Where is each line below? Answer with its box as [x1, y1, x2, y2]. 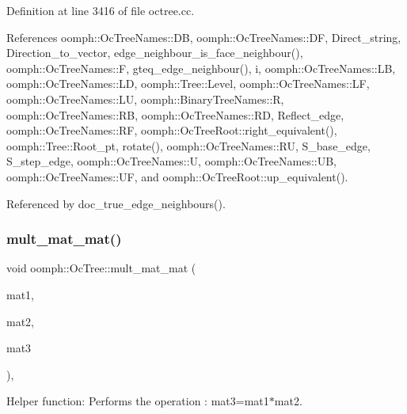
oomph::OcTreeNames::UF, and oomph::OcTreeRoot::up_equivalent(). [6, 168, 348, 184]
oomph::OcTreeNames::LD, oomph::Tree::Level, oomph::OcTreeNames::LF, [6, 75, 370, 92]
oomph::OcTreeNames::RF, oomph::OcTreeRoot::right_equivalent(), [6, 122, 337, 139]
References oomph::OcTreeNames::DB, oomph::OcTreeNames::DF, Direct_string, [6, 28, 401, 45]
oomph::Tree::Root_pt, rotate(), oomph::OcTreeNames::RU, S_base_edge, [6, 137, 371, 154]
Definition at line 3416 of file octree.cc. [6, 2, 195, 18]
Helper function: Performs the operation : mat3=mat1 [6, 393, 269, 409]
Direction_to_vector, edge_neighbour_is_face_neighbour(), [6, 44, 303, 61]
